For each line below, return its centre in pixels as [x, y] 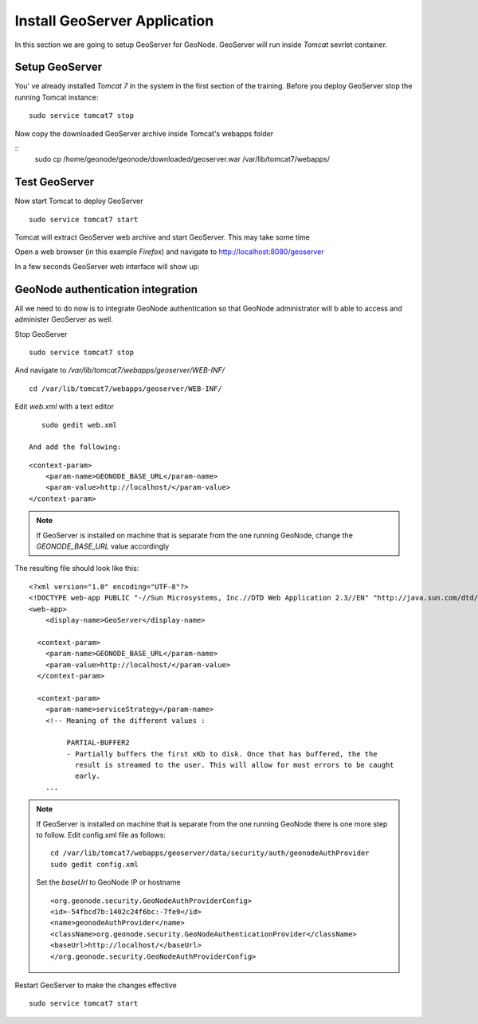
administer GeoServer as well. [64, 319]
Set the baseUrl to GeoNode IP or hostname [108, 882]
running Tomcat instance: [57, 97]
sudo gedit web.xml [79, 425]
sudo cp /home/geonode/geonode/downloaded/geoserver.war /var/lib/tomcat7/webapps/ [182, 159]
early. [88, 776]
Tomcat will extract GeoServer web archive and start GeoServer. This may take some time [162, 237]
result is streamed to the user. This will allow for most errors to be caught [234, 765]
